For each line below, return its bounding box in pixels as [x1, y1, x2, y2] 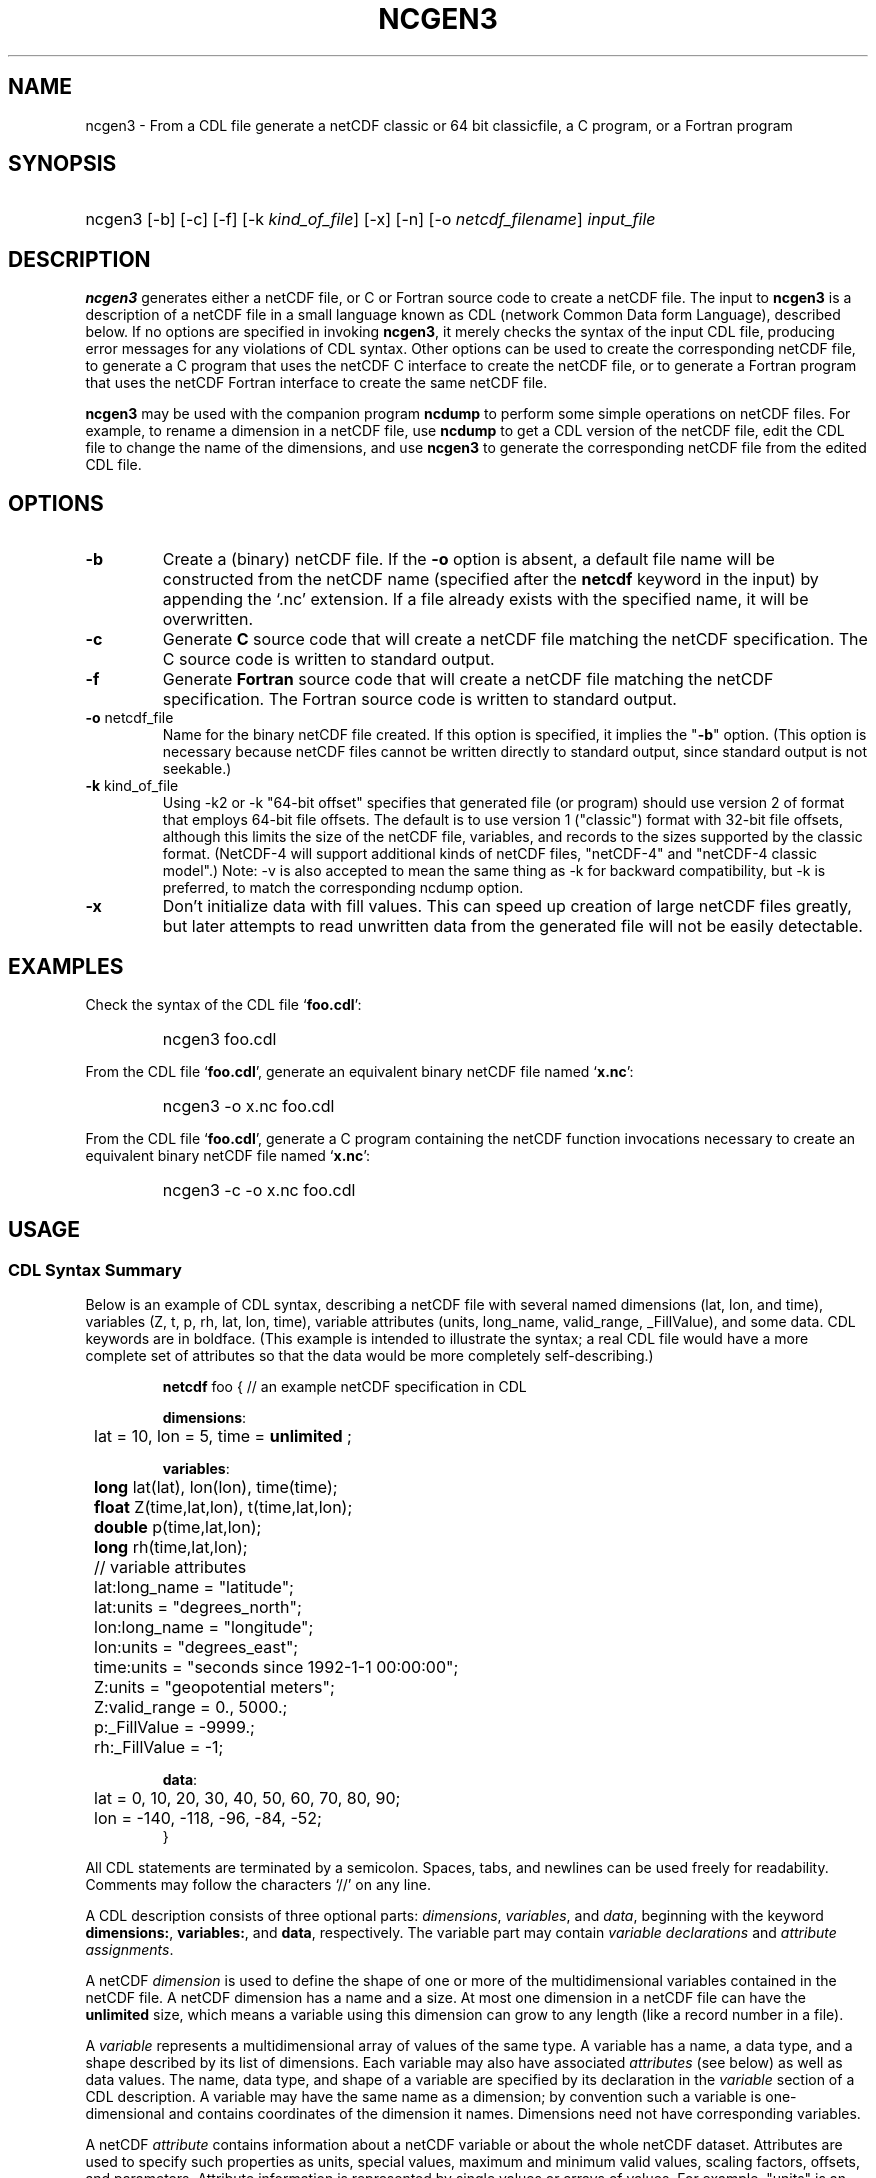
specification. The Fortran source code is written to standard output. [162, 689, 677, 710]
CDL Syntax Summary [8, 1259, 182, 1280]
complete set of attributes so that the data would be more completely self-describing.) [85, 1347, 654, 1365]
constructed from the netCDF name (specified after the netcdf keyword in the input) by [162, 569, 819, 590]
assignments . [85, 1941, 174, 1959]
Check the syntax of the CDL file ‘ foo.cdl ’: [85, 995, 362, 1013]
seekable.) [162, 760, 232, 778]
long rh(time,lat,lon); [94, 1537, 248, 1558]
